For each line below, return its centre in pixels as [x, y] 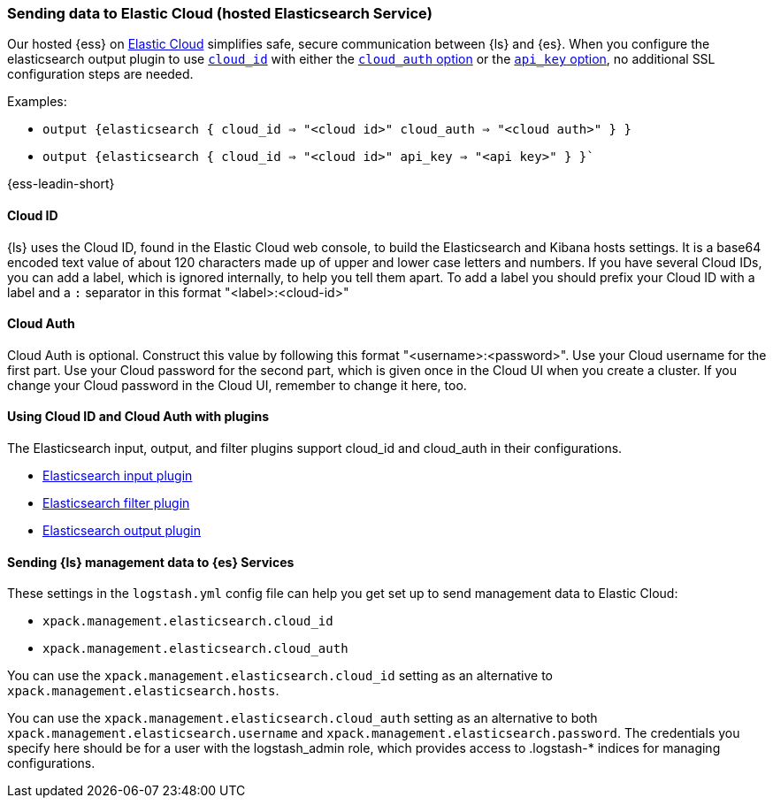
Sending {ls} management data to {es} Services [151, 562]
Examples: [37, 102]
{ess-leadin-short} [61, 184]
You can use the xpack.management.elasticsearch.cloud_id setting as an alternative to [280, 676]
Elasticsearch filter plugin [116, 503]
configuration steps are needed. [100, 74]
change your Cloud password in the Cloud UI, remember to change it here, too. [237, 385]
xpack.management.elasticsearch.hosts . [143, 691]
